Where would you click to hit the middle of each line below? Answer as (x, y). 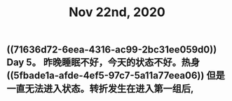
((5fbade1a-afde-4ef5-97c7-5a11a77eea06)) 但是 (116, 75)
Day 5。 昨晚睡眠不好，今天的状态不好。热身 (103, 63)
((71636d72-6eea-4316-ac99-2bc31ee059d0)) (112, 50)
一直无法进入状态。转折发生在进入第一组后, (100, 89)
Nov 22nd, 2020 (117, 12)
